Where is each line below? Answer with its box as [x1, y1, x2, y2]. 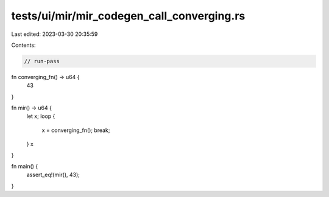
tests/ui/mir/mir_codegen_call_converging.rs [11, 9, 246, 22]
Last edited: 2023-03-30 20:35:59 [11, 30, 98, 38]
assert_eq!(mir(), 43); [26, 171, 80, 179]
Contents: [11, 41, 36, 49]
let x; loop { [26, 112, 55, 120]
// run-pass [24, 58, 60, 64]
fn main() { [11, 163, 38, 170]
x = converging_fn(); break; [41, 126, 110, 134]
